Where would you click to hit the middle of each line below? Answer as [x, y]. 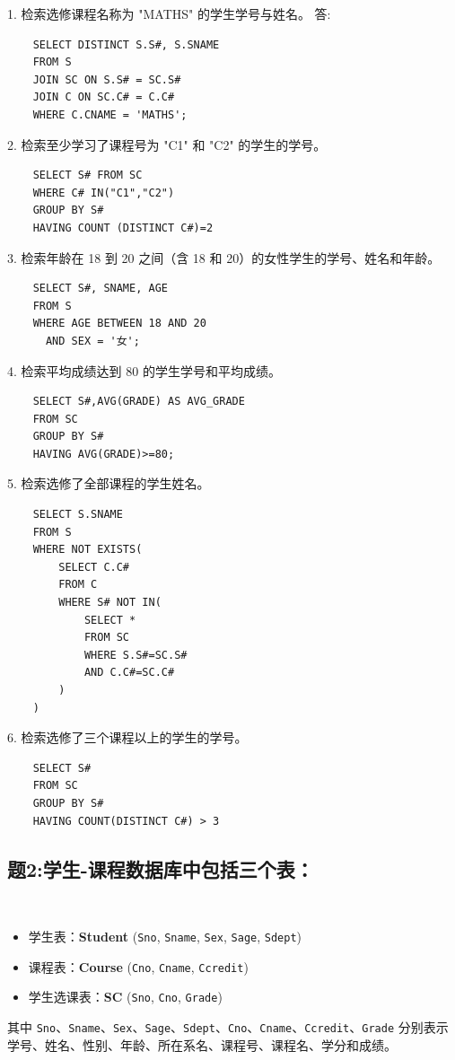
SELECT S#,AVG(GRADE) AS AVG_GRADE [139, 402]
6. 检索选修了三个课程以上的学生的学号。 [127, 737]
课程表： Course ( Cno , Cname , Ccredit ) [138, 966]
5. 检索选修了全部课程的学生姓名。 [109, 483]
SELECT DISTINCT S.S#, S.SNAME [126, 44]
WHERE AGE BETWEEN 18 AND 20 [119, 324]
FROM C [78, 585]
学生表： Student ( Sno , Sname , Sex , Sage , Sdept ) [165, 936]
